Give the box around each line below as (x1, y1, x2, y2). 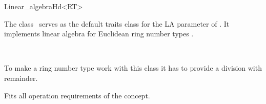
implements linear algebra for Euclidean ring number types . (4, 28, 194, 39)
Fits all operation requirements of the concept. (4, 90, 150, 100)
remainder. (4, 72, 38, 83)
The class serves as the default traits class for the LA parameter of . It (4, 18, 230, 29)
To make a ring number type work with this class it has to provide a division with (4, 63, 262, 73)
